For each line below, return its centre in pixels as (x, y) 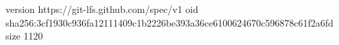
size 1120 (24, 36)
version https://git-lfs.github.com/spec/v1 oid (102, 9)
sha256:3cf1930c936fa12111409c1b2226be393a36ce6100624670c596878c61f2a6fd (169, 22)
